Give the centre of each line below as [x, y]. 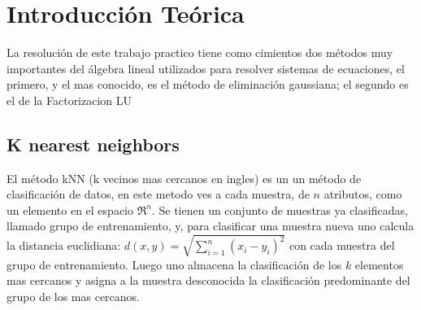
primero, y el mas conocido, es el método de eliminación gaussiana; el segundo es [208, 84]
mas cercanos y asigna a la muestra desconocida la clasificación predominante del [208, 280]
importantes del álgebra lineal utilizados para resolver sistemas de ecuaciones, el [206, 68]
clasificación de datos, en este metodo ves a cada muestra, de [158, 194]
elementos [379, 264]
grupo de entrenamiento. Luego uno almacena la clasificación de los [174, 264]
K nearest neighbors [93, 144]
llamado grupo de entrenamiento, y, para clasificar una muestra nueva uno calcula [210, 226]
